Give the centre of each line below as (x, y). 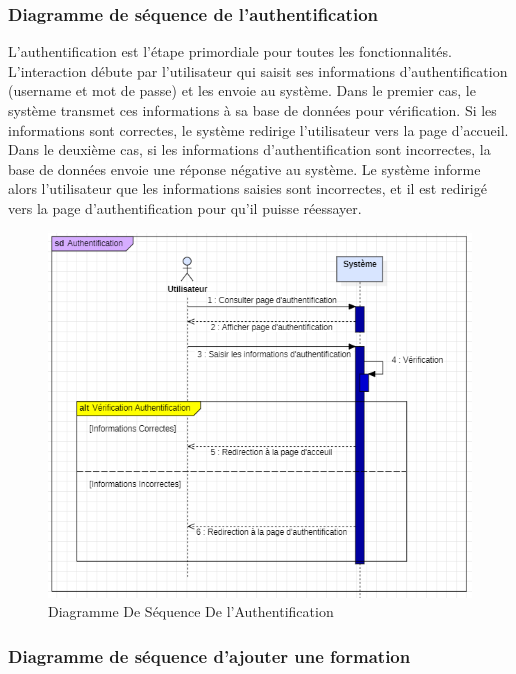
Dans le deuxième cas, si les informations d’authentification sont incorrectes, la (249, 149)
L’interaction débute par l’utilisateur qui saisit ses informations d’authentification (258, 70)
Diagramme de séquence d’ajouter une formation (209, 655)
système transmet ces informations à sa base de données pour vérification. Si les (252, 110)
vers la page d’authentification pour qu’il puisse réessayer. (185, 207)
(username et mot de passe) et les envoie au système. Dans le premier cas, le (242, 90)
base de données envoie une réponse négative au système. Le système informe (244, 168)
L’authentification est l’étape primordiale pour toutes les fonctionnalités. (230, 51)
